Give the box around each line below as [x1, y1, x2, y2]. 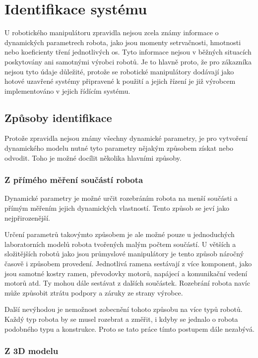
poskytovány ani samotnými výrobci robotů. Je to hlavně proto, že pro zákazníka [4, 56, 252, 66]
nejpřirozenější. [4, 212, 50, 223]
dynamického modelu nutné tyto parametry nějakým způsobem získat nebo [4, 143, 234, 153]
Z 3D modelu [4, 345, 59, 357]
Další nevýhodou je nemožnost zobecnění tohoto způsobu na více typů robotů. [4, 304, 243, 314]
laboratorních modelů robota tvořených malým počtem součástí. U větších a [4, 239, 236, 249]
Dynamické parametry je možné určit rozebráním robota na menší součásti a [4, 193, 238, 203]
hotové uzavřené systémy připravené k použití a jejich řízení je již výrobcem [4, 76, 236, 86]
